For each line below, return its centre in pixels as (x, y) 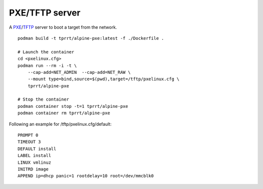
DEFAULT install (37, 149)
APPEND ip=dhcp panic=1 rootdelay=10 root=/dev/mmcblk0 (86, 176)
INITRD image (33, 169)
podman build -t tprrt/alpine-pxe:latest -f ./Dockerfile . (91, 38)
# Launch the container (46, 52)
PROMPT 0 (28, 135)
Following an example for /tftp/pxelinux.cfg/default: (60, 124)
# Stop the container (43, 99)
